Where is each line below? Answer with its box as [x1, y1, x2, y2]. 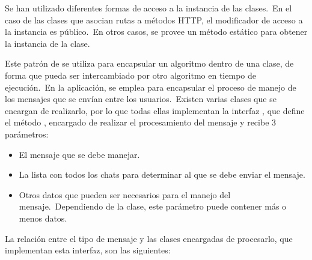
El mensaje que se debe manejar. [19, 148, 140, 160]
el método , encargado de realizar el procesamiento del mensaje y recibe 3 [5, 116, 277, 128]
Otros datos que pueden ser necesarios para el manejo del [19, 188, 231, 201]
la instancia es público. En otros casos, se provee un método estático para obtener [5, 25, 308, 38]
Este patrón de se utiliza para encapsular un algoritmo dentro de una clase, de [5, 57, 294, 70]
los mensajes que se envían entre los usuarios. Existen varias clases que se [5, 92, 277, 105]
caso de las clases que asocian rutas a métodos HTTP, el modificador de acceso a [5, 13, 303, 26]
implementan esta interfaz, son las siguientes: [5, 244, 171, 256]
